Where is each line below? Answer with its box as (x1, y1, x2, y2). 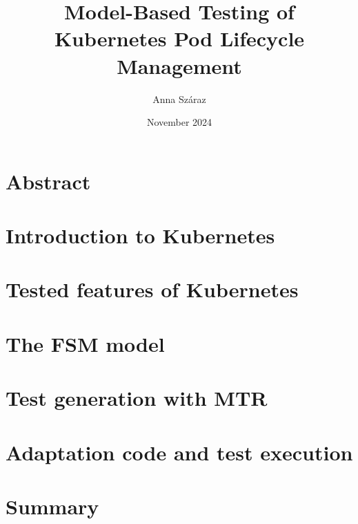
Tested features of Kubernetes (6, 275, 299, 303)
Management (117, 51, 242, 79)
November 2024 (146, 115, 212, 129)
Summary (6, 492, 99, 520)
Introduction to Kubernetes (6, 221, 275, 250)
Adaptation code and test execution (6, 438, 353, 466)
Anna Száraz (152, 91, 206, 106)
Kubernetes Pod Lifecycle (54, 24, 305, 53)
